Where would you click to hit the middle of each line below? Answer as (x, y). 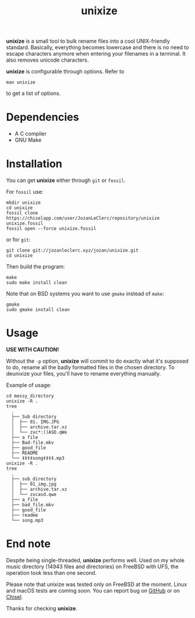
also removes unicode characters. (48, 60)
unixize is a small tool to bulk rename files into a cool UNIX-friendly (88, 41)
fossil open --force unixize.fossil (51, 229)
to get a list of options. (33, 94)
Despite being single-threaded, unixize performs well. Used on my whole (95, 560)
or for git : (18, 240)
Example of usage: (29, 385)
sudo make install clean (37, 283)
